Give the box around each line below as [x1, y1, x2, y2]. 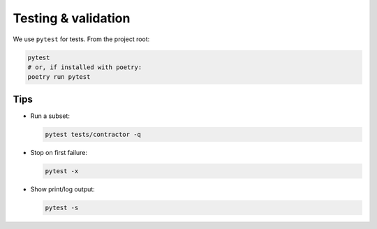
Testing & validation [13, 10, 131, 26]
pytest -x [45, 167, 79, 175]
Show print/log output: [30, 185, 96, 193]
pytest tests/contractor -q [45, 130, 141, 138]
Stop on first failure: [30, 148, 87, 156]
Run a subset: [30, 112, 70, 120]
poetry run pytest [27, 73, 91, 81]
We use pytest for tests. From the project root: [13, 35, 150, 43]
